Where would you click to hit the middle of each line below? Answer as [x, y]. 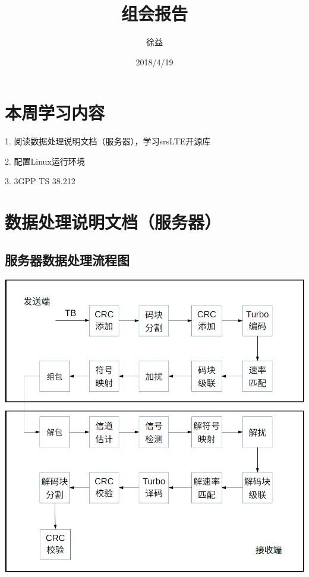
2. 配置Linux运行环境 [45, 161]
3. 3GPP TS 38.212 [40, 181]
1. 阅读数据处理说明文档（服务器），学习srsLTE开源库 [108, 141]
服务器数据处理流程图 [67, 259]
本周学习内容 [55, 113]
